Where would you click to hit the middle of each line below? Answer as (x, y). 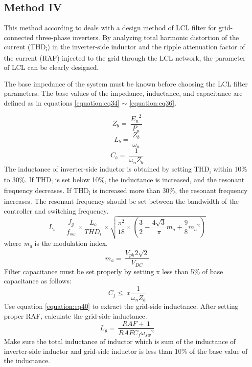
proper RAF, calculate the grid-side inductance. (76, 315)
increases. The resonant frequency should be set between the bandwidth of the (121, 201)
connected (19, 37)
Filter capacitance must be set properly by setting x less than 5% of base (114, 271)
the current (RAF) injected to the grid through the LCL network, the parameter (125, 57)
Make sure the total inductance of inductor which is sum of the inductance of (120, 341)
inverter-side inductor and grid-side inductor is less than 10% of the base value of (126, 351)
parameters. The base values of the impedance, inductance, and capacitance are (123, 93)
